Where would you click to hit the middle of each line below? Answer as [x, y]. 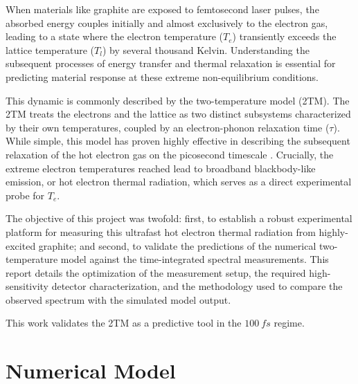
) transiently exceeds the [284, 36]
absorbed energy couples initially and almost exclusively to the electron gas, [167, 22]
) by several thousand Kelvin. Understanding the [206, 49]
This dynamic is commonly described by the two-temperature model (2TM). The [178, 100]
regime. [289, 323]
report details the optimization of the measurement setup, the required [156, 272]
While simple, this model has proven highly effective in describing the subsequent [178, 141]
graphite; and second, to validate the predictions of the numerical [177, 245]
